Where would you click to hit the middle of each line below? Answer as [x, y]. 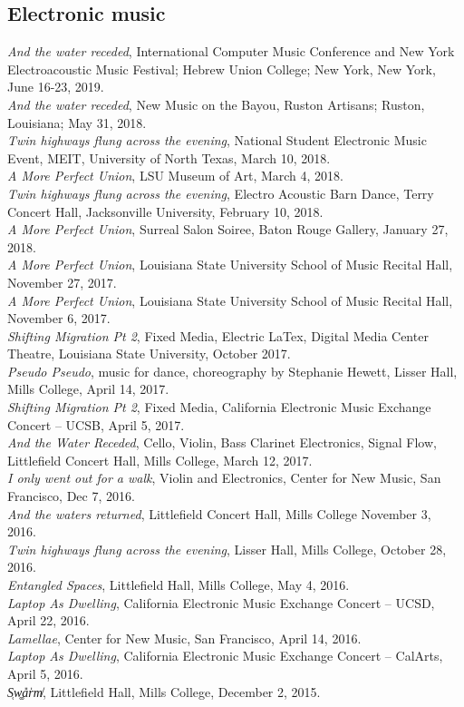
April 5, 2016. [45, 673]
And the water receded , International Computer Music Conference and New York [231, 51]
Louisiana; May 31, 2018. [77, 122]
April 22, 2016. [48, 620]
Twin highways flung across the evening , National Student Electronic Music [217, 140]
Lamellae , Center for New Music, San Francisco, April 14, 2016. [184, 638]
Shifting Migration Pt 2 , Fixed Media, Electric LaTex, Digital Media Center [218, 335]
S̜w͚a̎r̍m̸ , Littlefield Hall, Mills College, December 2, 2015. [164, 691]
